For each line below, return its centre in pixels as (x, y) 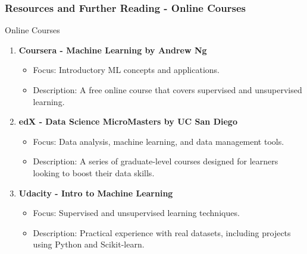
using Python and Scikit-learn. (89, 244)
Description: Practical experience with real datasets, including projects (162, 232)
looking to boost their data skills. (94, 172)
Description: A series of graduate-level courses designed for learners (156, 161)
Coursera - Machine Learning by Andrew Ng (113, 50)
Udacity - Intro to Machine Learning (96, 193)
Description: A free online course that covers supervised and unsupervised (167, 90)
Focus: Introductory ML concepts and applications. (126, 70)
